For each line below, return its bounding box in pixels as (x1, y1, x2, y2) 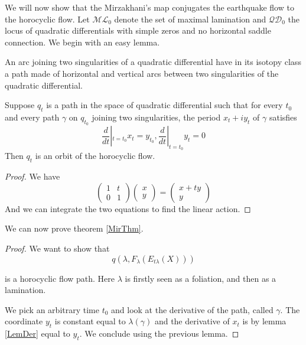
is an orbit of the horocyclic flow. (35, 149, 155, 162)
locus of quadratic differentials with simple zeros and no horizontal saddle (5, 24, 271, 37)
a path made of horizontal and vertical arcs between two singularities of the (5, 67, 279, 79)
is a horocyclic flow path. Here (5, 272, 115, 284)
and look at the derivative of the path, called (111, 303, 274, 315)
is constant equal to (54, 315, 126, 327)
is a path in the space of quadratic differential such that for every (46, 99, 283, 111)
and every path (5, 110, 60, 123)
